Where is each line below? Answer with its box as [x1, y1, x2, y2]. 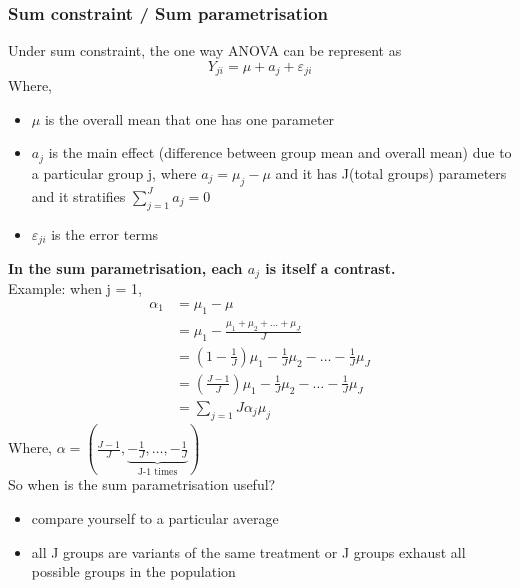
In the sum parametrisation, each [8, 257, 243, 278]
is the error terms [51, 223, 159, 244]
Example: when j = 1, [8, 278, 142, 299]
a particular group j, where [31, 162, 197, 183]
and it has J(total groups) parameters [275, 162, 507, 183]
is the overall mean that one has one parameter [44, 108, 335, 129]
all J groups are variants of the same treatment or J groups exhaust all [31, 541, 466, 562]
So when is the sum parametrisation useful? [8, 474, 276, 495]
